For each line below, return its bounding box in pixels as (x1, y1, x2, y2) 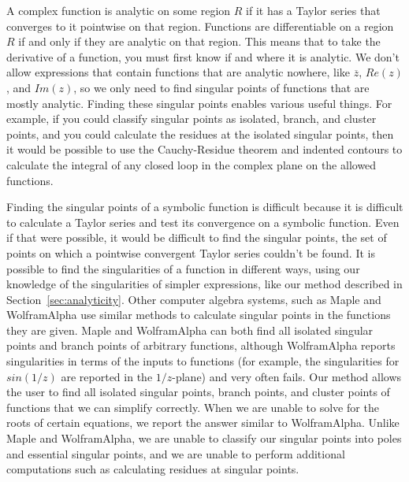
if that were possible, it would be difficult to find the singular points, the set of (6, 229, 387, 246)
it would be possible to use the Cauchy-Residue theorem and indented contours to (6, 141, 403, 158)
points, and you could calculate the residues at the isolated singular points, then (6, 125, 394, 142)
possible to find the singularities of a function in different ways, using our (6, 260, 360, 276)
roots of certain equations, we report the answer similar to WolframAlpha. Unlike (6, 414, 400, 431)
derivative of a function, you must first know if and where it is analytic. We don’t (6, 48, 400, 65)
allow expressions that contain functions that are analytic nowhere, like (6, 64, 350, 80)
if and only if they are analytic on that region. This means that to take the (18, 33, 381, 50)
